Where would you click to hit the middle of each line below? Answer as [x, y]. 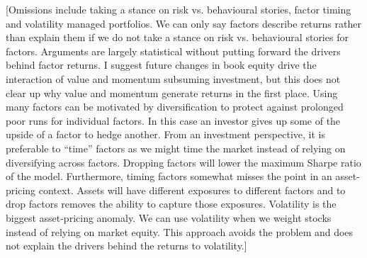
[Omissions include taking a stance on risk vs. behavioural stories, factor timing [179, 9]
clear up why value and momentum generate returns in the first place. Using [172, 92]
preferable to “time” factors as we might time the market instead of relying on [176, 148]
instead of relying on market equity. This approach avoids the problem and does [180, 231]
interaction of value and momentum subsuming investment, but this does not [173, 78]
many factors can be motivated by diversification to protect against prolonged [175, 107]
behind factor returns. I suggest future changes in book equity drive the [161, 65]
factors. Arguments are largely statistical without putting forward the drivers [173, 51]
